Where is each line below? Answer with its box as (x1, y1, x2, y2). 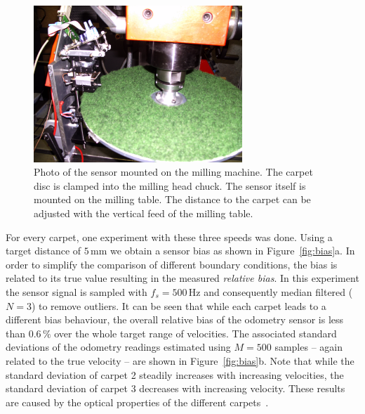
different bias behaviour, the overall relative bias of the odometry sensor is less (6, 312, 344, 327)
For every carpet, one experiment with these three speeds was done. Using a (6, 229, 333, 244)
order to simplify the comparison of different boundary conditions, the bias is (6, 257, 338, 271)
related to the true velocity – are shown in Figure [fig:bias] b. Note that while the (6, 353, 354, 368)
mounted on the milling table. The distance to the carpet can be (34, 192, 311, 207)
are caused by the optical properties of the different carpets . (6, 394, 269, 409)
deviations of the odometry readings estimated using (6, 339, 231, 354)
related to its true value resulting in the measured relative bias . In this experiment (6, 271, 359, 285)
